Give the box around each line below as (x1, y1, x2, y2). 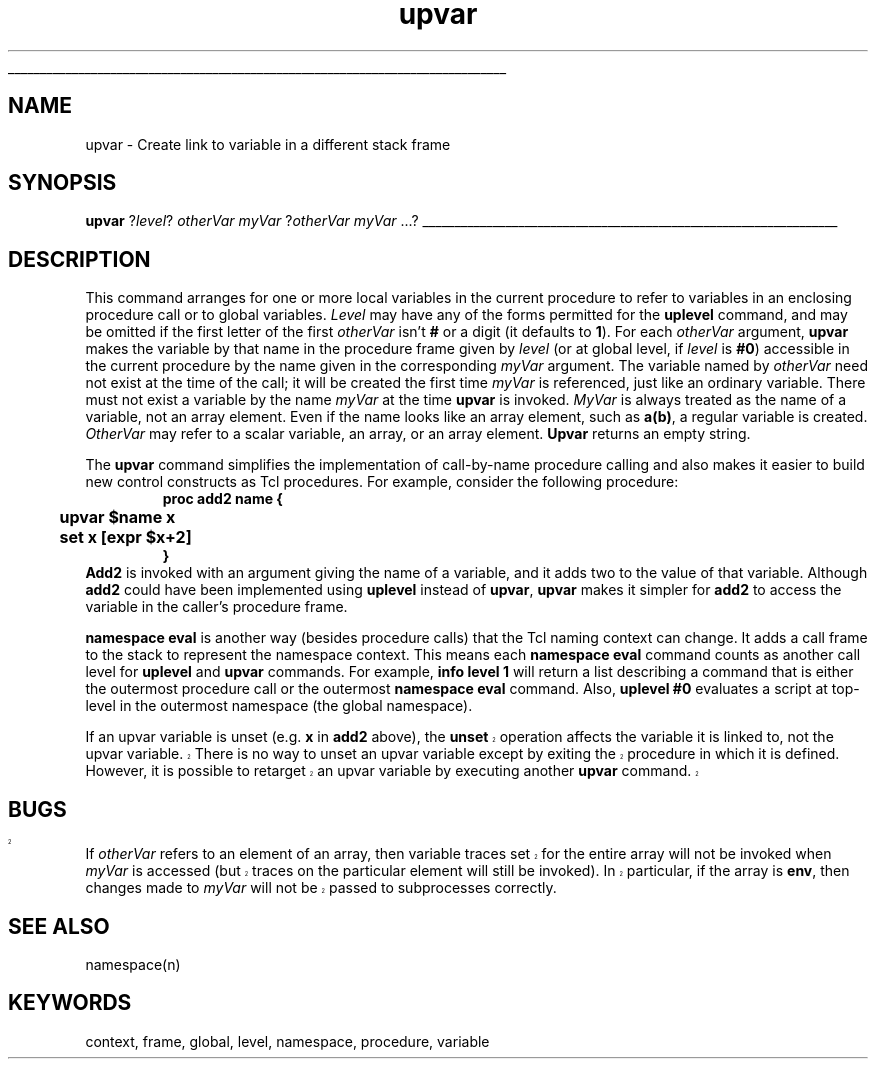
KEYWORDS (8, 990, 132, 1016)
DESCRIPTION (8, 246, 151, 272)
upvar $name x (59, 507, 176, 528)
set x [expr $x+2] (59, 527, 192, 548)
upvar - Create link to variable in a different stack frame (85, 135, 451, 153)
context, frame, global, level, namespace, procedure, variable (85, 1032, 490, 1050)
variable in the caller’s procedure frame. (85, 598, 348, 616)
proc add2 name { (162, 490, 283, 508)
